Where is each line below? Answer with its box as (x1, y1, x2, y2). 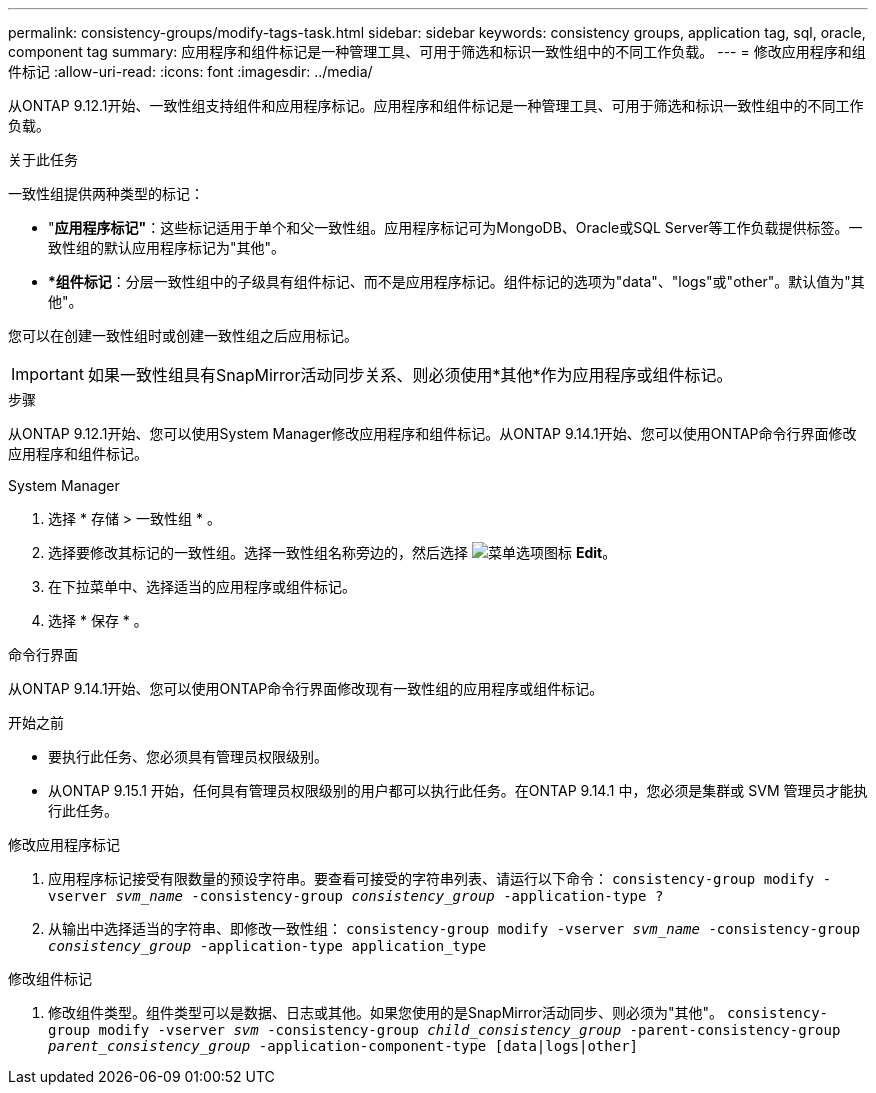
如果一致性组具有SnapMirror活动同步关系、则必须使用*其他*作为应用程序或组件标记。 (87, 365, 733, 385)
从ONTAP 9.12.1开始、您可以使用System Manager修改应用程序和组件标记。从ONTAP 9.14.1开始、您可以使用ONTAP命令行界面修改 (8, 425, 857, 442)
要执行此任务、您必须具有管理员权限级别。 (48, 748, 328, 765)
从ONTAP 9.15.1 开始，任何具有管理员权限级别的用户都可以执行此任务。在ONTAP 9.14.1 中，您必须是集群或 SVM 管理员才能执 (48, 782, 868, 799)
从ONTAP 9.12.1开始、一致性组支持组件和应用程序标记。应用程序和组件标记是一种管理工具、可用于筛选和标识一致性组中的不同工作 (8, 97, 864, 114)
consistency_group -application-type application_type (48, 938, 487, 954)
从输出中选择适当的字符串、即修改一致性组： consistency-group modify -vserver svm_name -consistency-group (48, 920, 861, 937)
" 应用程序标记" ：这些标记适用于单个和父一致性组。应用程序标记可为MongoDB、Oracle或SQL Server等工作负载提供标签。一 (48, 219, 863, 236)
